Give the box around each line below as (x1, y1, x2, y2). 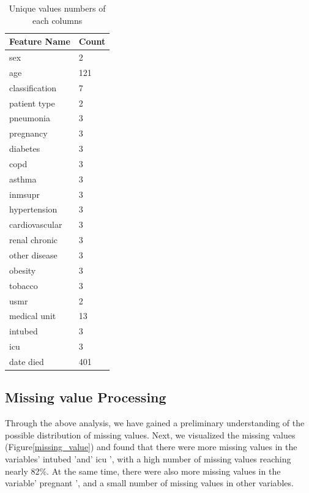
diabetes (9, 142, 40, 155)
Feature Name (9, 35, 70, 48)
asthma (9, 172, 37, 185)
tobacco (9, 279, 38, 292)
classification (9, 81, 57, 94)
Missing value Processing (5, 388, 166, 407)
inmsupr (9, 187, 40, 200)
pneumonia (9, 111, 50, 124)
